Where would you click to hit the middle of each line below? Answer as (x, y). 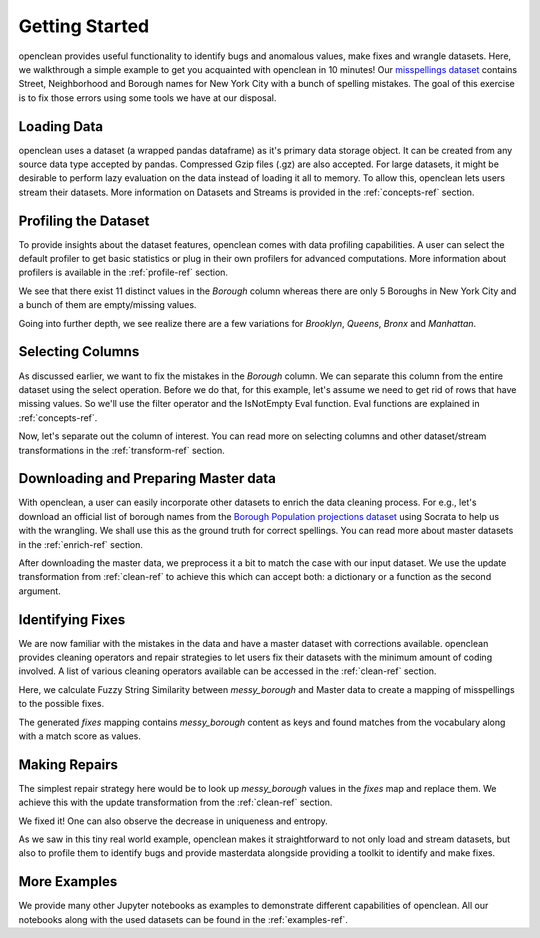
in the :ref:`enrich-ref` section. (81, 544)
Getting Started (84, 26)
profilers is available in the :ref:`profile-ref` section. (123, 272)
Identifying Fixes (72, 619)
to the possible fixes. (61, 704)
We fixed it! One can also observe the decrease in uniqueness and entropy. (173, 821)
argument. (40, 591)
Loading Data (61, 126)
